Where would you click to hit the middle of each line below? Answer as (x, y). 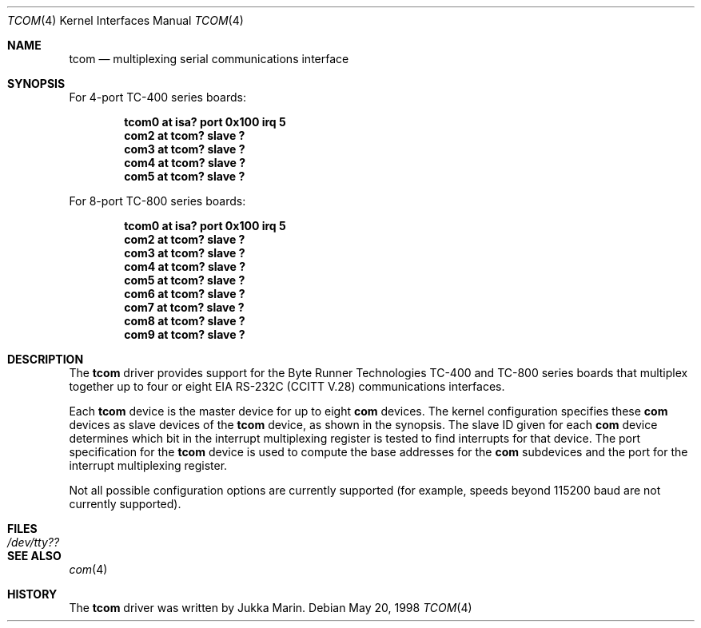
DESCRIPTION (46, 359)
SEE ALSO (34, 556)
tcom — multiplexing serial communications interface (209, 59)
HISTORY (32, 594)
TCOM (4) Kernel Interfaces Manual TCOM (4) (125, 20)
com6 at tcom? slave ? (185, 294)
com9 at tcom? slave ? (185, 334)
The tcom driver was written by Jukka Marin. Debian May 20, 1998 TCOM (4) (271, 608)
